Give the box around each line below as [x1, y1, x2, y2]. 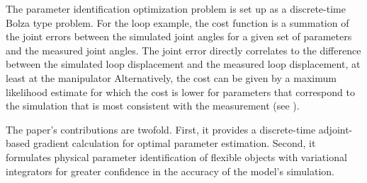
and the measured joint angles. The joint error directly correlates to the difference [6, 42, 361, 57]
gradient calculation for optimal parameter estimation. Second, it [33, 136, 316, 150]
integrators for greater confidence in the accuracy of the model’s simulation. [6, 163, 335, 178]
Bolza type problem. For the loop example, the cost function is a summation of [6, 15, 349, 30]
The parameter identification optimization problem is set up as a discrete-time [6, 1, 346, 16]
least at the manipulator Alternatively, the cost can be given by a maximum [6, 70, 337, 85]
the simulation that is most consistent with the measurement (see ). [6, 98, 300, 113]
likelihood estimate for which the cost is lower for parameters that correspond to [6, 84, 355, 99]
